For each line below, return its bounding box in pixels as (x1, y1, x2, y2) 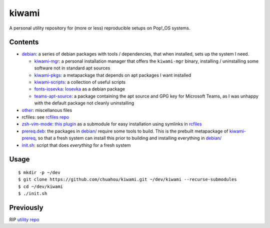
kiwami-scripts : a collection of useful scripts (34, 79, 126, 85)
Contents (9, 38, 39, 46)
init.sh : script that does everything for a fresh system (21, 142, 131, 148)
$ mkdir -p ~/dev (18, 169, 60, 175)
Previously (9, 203, 43, 212)
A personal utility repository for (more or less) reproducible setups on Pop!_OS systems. (9, 25, 190, 31)
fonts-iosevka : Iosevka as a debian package (34, 86, 125, 92)
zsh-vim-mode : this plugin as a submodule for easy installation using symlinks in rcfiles (21, 121, 202, 127)
